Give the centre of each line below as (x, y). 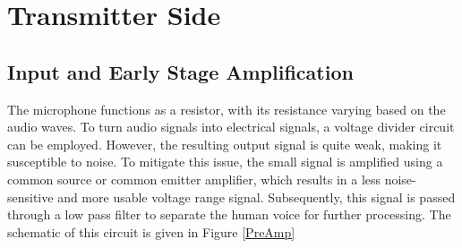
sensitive (30, 197)
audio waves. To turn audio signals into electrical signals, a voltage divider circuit (231, 127)
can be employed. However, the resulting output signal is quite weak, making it (225, 144)
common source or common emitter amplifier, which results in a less (194, 179)
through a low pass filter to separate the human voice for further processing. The (229, 214)
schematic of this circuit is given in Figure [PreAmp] (151, 231)
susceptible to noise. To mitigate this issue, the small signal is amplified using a (225, 162)
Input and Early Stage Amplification (180, 71)
